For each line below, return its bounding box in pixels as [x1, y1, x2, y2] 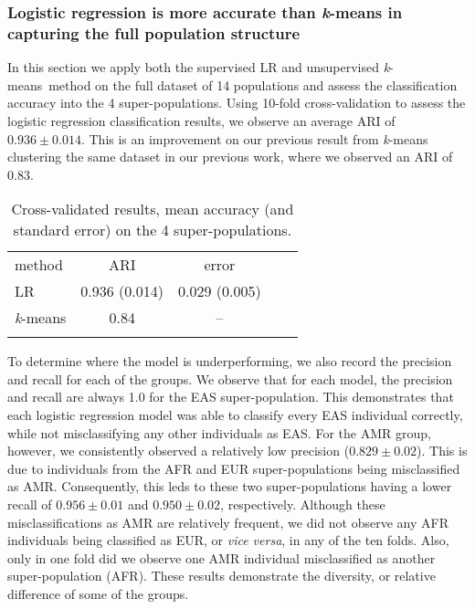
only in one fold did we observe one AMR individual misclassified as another [7, 548, 436, 567]
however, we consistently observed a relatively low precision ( [7, 441, 350, 460]
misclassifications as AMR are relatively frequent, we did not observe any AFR [7, 512, 449, 531]
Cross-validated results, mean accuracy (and [11, 198, 294, 220]
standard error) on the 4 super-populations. [13, 219, 292, 241]
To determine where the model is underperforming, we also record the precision [7, 352, 452, 371]
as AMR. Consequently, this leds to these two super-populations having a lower [7, 477, 452, 496]
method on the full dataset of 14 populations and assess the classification [48, 75, 458, 94]
